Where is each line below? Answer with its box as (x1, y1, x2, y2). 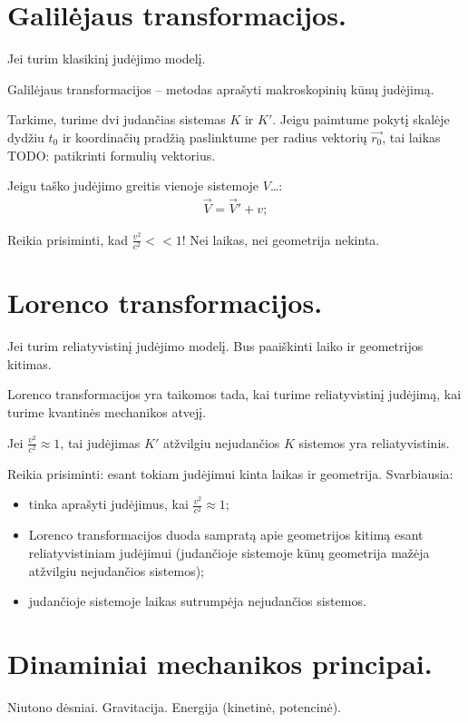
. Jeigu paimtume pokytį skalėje (272, 110, 450, 129)
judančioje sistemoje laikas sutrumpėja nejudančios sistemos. (28, 591, 366, 611)
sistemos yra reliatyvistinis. (298, 433, 450, 452)
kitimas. (7, 354, 52, 373)
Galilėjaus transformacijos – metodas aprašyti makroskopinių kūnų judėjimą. (7, 79, 434, 98)
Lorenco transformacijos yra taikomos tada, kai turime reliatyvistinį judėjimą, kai (7, 385, 462, 404)
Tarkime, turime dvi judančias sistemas (7, 110, 226, 129)
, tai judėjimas (60, 433, 141, 452)
